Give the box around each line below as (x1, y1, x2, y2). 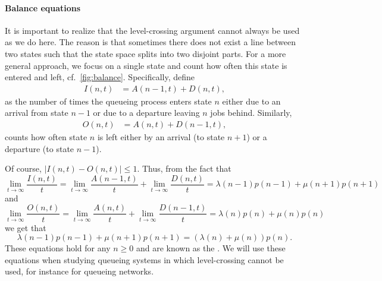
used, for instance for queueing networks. (5, 265, 154, 277)
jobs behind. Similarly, (210, 106, 292, 119)
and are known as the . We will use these (136, 242, 286, 254)
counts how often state (5, 131, 87, 143)
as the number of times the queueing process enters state (5, 94, 212, 107)
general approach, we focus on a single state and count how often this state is (5, 59, 287, 71)
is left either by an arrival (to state (97, 131, 225, 143)
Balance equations (5, 1, 81, 14)
